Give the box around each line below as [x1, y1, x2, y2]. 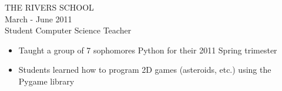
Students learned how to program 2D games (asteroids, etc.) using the [18, 63, 271, 76]
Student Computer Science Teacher [5, 24, 132, 36]
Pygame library [18, 75, 75, 87]
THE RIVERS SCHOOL [5, 1, 94, 13]
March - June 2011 [5, 12, 72, 25]
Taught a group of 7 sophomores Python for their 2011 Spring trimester [18, 43, 277, 56]
